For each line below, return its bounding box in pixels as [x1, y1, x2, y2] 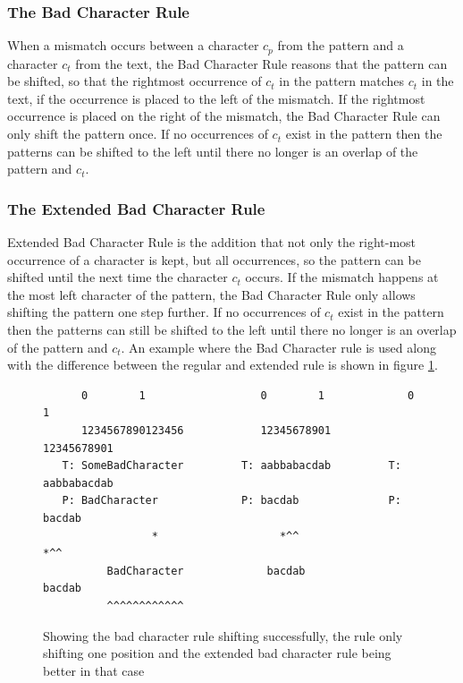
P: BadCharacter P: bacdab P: [62, 494, 401, 508]
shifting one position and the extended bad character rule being [43, 644, 391, 662]
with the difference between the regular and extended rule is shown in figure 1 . [7, 355, 438, 374]
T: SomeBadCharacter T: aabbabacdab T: [62, 459, 401, 473]
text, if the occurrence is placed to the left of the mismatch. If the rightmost [7, 89, 425, 107]
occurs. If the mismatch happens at [245, 268, 439, 286]
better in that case [43, 661, 145, 679]
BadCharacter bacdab [106, 564, 306, 577]
